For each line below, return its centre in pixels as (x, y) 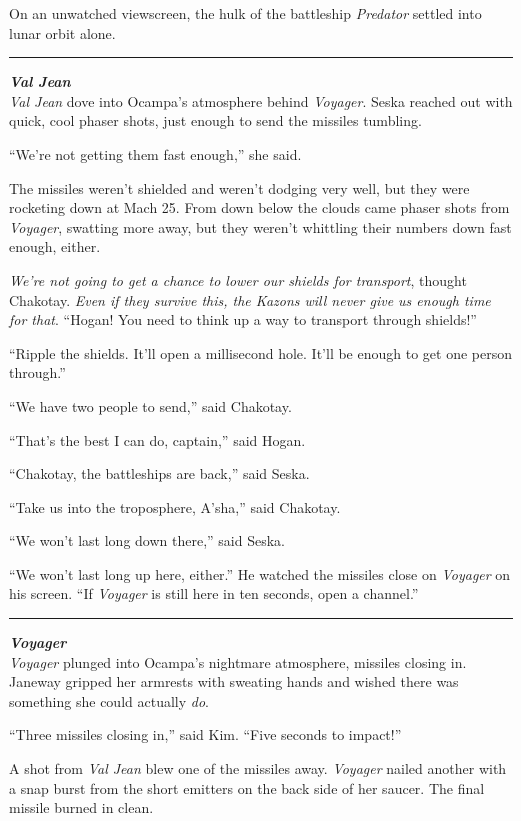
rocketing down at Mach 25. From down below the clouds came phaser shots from (259, 207)
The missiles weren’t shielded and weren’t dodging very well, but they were (239, 187)
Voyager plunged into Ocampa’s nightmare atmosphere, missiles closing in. (238, 661)
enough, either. (55, 246)
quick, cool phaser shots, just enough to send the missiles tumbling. (215, 120)
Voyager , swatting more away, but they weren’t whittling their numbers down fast (260, 226)
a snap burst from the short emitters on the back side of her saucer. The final (247, 787)
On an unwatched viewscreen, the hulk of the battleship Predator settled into (245, 13)
